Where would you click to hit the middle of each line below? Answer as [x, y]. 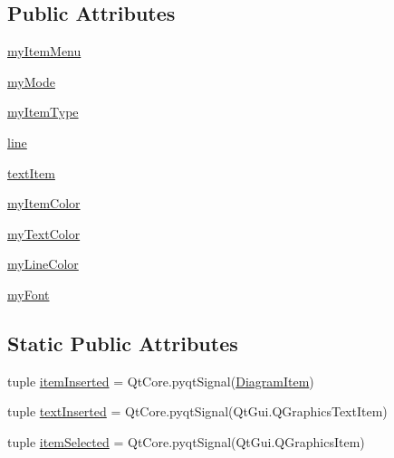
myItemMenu [44, 51]
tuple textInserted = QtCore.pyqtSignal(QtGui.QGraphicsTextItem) [197, 411]
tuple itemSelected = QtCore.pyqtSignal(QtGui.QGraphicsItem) [186, 441]
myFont [29, 294]
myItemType [43, 112]
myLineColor [43, 264]
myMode [31, 81]
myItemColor [44, 203]
